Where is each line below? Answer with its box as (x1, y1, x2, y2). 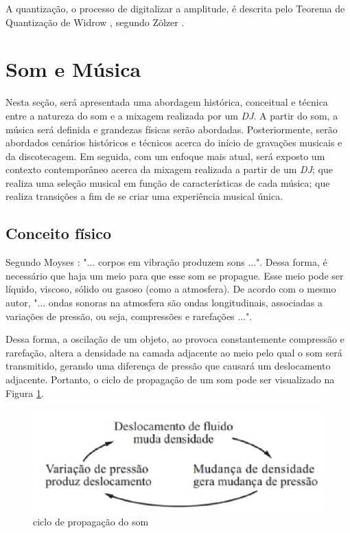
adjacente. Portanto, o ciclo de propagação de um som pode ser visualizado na (5, 372, 335, 387)
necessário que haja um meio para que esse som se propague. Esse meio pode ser (5, 268, 344, 282)
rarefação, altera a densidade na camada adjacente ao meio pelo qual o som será (5, 345, 342, 359)
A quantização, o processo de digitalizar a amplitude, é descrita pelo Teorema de (5, 1, 345, 15)
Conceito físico (5, 223, 112, 244)
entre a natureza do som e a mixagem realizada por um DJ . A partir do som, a (5, 108, 338, 122)
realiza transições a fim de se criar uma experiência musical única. (5, 189, 283, 203)
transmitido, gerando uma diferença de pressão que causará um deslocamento (5, 359, 331, 373)
